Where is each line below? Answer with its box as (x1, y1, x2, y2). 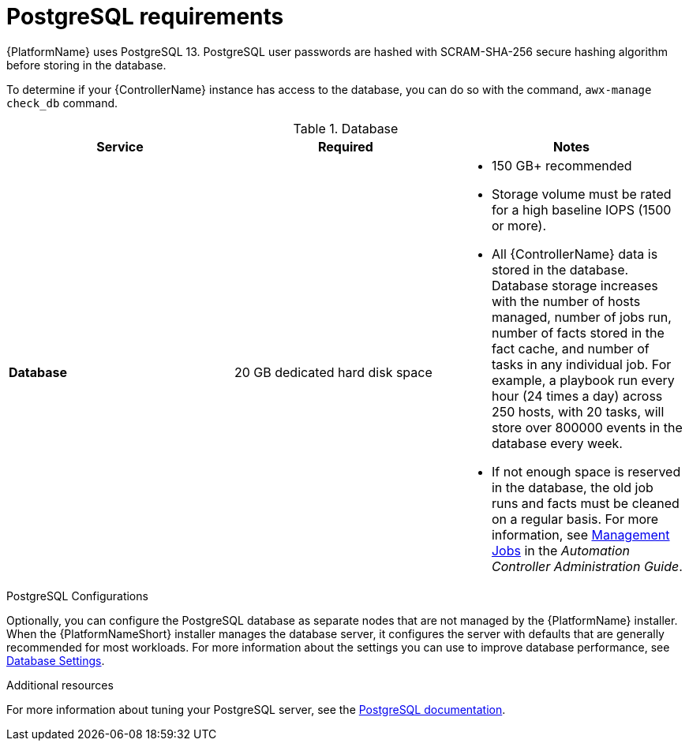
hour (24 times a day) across (491, 387, 663, 404)
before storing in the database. (6, 58, 167, 72)
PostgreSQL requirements (6, 3, 284, 30)
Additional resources (6, 678, 114, 692)
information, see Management (491, 526, 670, 543)
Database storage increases (491, 277, 658, 293)
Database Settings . (6, 653, 105, 667)
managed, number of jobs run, (491, 308, 672, 325)
